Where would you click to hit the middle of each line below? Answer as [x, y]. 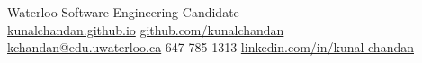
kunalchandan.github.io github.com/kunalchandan [146, 29]
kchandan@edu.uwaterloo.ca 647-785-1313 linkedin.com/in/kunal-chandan [211, 47]
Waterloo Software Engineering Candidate [123, 12]
